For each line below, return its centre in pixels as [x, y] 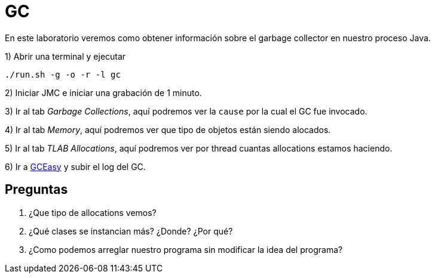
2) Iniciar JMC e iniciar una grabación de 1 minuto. [103, 92]
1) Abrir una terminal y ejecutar [65, 56]
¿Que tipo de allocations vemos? [93, 212]
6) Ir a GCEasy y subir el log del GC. [75, 166]
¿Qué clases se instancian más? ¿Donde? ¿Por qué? [131, 231]
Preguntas [36, 190]
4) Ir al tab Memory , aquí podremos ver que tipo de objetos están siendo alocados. [168, 129]
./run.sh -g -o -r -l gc [63, 74]
